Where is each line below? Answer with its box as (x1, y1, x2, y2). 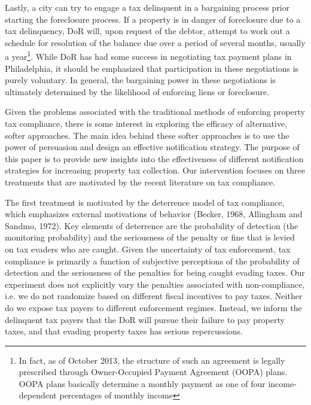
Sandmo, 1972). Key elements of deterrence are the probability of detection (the (5, 219, 298, 232)
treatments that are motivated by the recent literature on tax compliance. (5, 175, 276, 188)
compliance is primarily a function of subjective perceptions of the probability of (5, 254, 300, 267)
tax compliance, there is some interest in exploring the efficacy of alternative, (5, 117, 288, 129)
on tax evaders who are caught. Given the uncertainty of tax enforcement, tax (5, 242, 291, 255)
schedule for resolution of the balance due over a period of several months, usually (5, 36, 306, 48)
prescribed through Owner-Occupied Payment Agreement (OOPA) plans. (19, 366, 288, 378)
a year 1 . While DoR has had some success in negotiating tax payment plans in (5, 48, 292, 63)
